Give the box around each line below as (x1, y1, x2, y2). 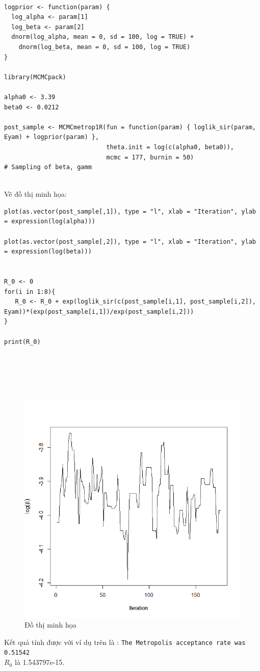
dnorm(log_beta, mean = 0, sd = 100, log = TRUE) (18, 43, 191, 51)
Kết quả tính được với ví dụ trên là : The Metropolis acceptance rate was (4, 636, 246, 647)
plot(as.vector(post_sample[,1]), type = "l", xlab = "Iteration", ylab (4, 207, 256, 215)
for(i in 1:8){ (4, 288, 56, 295)
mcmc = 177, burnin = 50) (106, 153, 194, 161)
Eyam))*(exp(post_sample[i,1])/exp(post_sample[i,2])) (4, 308, 194, 315)
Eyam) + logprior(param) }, (4, 133, 99, 141)
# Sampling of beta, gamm (4, 164, 92, 171)
